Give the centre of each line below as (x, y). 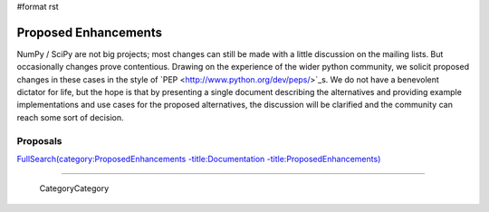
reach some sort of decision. (70, 117)
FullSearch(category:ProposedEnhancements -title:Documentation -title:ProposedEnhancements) (199, 159)
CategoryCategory (74, 188)
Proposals (39, 140)
